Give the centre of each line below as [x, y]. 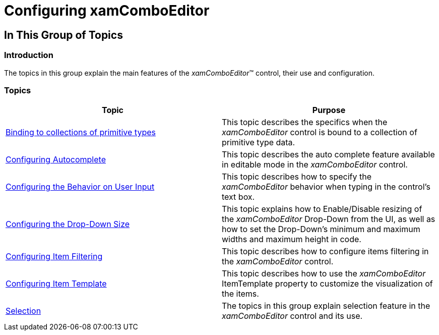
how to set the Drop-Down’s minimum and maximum [321, 229]
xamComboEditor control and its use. [292, 316]
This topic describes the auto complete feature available [328, 155]
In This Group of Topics [64, 35]
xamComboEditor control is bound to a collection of [320, 132]
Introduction [29, 55]
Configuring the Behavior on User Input [80, 187]
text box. [238, 197]
